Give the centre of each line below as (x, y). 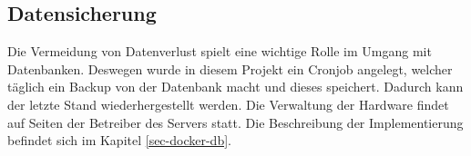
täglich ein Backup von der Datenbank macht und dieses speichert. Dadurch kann (235, 87)
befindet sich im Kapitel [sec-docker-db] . (119, 140)
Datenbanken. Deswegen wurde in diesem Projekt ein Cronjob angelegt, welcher (230, 68)
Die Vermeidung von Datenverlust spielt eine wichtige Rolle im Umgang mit (220, 51)
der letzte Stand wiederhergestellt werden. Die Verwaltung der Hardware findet (228, 104)
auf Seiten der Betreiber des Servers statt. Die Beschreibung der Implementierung (235, 122)
